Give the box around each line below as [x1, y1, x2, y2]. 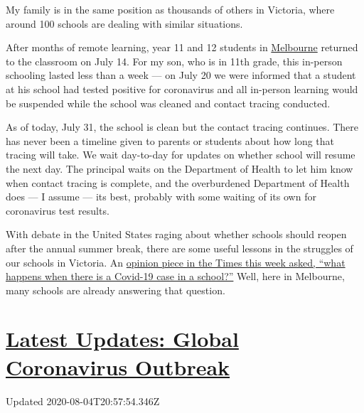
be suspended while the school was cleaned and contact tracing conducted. [6, 95, 331, 110]
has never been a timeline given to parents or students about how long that [6, 133, 335, 148]
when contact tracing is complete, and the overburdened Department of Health [6, 175, 350, 190]
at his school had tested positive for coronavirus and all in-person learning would [6, 81, 358, 96]
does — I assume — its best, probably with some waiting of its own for [6, 189, 316, 204]
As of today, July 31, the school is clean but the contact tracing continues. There [6, 119, 359, 134]
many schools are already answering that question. [6, 282, 225, 297]
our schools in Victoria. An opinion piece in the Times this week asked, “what [6, 254, 346, 269]
